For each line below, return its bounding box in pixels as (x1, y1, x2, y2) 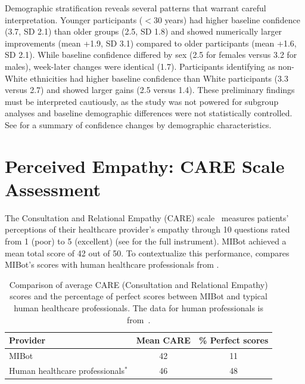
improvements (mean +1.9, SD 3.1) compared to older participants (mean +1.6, (5, 36, 297, 49)
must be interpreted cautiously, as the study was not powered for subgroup (5, 95, 279, 107)
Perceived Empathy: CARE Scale (5, 153, 285, 178)
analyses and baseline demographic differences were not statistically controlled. (5, 107, 292, 119)
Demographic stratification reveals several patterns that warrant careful (5, 2, 266, 14)
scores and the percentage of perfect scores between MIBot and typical (10, 290, 267, 302)
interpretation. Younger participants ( (5, 13, 143, 26)
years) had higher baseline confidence (164, 13, 300, 26)
